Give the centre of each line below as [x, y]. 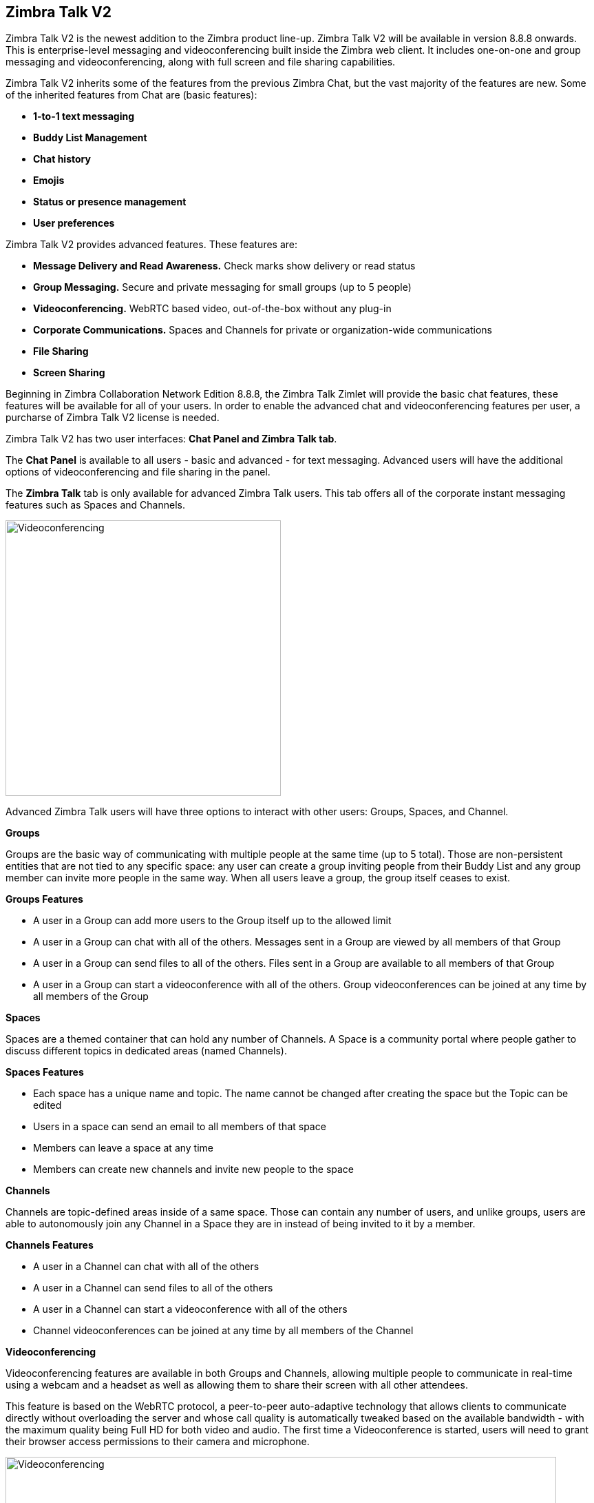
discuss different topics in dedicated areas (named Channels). [146, 1051]
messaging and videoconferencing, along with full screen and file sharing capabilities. [201, 62]
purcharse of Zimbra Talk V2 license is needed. [113, 418]
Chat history [62, 159]
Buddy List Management [90, 138]
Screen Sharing [69, 373]
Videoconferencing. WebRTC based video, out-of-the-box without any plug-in [212, 309]
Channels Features [50, 1245]
